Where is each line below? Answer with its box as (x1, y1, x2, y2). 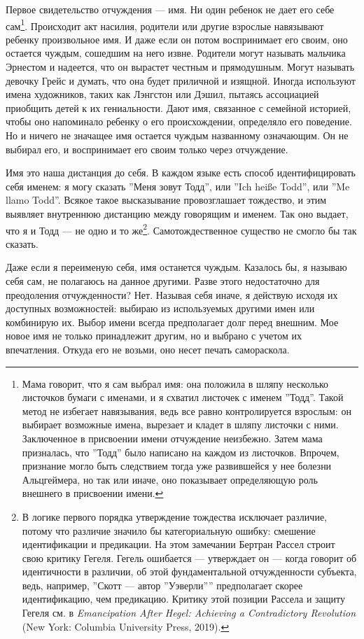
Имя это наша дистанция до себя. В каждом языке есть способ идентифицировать (6, 165, 356, 180)
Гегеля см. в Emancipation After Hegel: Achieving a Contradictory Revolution (22, 605, 356, 620)
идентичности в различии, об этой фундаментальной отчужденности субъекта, (22, 564, 357, 579)
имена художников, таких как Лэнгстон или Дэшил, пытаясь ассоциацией (6, 87, 319, 101)
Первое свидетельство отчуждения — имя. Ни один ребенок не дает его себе (6, 2, 335, 16)
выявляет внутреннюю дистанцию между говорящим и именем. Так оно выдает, (6, 206, 349, 220)
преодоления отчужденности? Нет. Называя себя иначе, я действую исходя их (6, 287, 338, 302)
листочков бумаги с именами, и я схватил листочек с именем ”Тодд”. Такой (22, 390, 344, 405)
